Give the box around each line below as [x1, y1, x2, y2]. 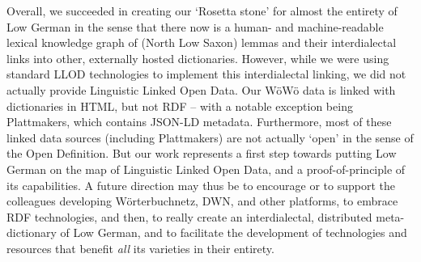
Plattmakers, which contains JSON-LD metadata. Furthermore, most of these [6, 113, 392, 130]
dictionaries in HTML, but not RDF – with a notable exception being [6, 97, 353, 114]
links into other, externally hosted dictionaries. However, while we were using [6, 49, 389, 66]
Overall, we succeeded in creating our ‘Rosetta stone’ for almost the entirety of [6, 2, 398, 19]
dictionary [6, 224, 57, 241]
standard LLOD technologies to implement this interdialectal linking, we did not [6, 65, 406, 82]
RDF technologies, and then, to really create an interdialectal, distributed [6, 208, 372, 225]
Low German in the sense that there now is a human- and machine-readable [6, 18, 384, 35]
